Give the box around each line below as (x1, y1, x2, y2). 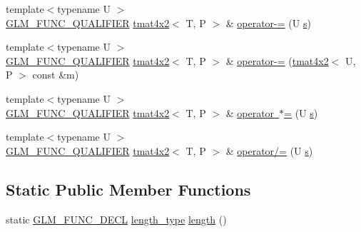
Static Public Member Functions (6, 178, 251, 200)
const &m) (32, 67, 79, 82)
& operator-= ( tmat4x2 (225, 53, 329, 68)
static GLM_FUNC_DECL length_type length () (6, 211, 227, 226)
